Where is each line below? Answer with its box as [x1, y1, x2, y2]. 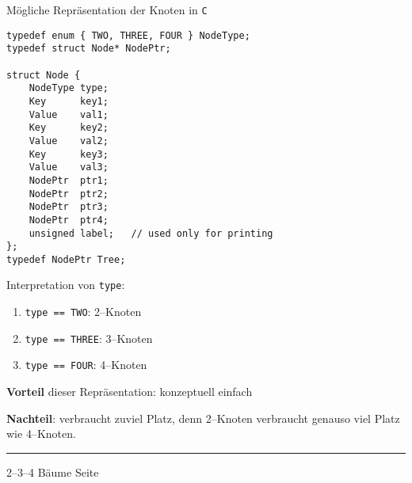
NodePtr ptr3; [29, 201, 109, 213]
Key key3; [29, 148, 109, 160]
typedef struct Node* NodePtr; [6, 43, 171, 55]
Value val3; [29, 162, 109, 173]
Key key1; [29, 95, 109, 107]
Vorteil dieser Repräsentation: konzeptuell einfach [6, 383, 253, 400]
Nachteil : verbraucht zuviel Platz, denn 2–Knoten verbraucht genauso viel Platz [6, 409, 400, 426]
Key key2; [29, 122, 109, 134]
